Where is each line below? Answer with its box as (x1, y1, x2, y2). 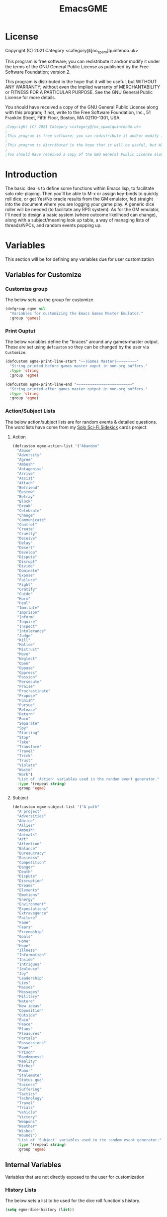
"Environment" (17, 901, 46, 906)
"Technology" (17, 1096, 44, 1101)
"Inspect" (17, 624, 37, 629)
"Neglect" (17, 656, 37, 661)
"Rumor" (17, 1068, 33, 1073)
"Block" (17, 499, 33, 504)
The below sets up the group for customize (5, 297, 93, 303)
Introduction (5, 169, 58, 180)
